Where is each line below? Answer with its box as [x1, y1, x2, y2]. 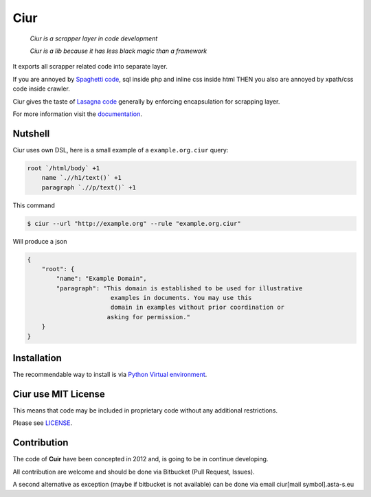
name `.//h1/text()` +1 [41, 174, 122, 182]
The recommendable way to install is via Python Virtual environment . [12, 371, 207, 379]
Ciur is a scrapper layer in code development [30, 34, 158, 43]
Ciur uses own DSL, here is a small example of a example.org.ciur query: [12, 146, 229, 154]
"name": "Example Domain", [56, 275, 147, 283]
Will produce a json [12, 237, 68, 245]
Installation [12, 352, 62, 364]
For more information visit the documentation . [12, 110, 142, 118]
